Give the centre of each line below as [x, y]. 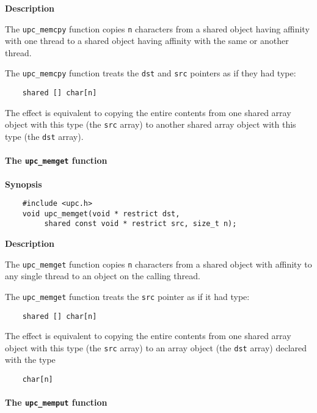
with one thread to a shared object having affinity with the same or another [147, 41]
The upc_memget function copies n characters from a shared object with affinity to [158, 264]
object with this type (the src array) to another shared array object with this [151, 124]
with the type [30, 360]
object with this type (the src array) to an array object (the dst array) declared [156, 347]
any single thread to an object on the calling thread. [103, 276]
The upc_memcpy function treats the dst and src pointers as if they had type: [151, 73]
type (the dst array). [44, 136]
